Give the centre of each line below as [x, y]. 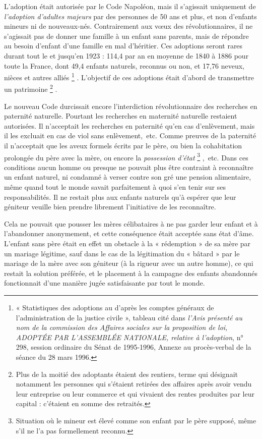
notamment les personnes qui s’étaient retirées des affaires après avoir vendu [134, 384]
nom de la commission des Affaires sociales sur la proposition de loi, [122, 327]
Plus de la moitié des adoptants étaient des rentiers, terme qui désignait [127, 374]
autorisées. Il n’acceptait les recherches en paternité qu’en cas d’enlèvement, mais [129, 125]
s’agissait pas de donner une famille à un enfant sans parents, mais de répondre [126, 36]
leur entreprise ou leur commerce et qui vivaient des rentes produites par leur [135, 393]
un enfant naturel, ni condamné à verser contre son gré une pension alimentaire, [128, 177]
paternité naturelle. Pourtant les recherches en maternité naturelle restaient [121, 116]
